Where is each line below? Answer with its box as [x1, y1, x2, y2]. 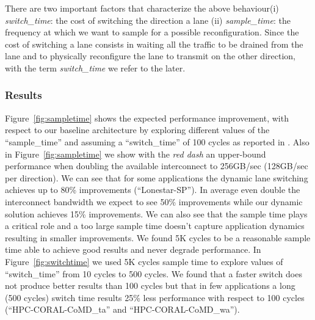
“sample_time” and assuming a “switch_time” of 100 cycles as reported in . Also [5, 135, 310, 148]
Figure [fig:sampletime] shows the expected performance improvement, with [5, 111, 289, 124]
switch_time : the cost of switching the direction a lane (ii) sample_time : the [5, 13, 291, 26]
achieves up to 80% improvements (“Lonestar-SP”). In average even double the [5, 183, 300, 196]
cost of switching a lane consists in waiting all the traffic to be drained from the [5, 37, 303, 50]
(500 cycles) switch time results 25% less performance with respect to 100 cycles [5, 291, 305, 304]
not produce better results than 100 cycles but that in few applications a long [5, 279, 295, 292]
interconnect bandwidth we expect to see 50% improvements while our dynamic [5, 195, 303, 208]
